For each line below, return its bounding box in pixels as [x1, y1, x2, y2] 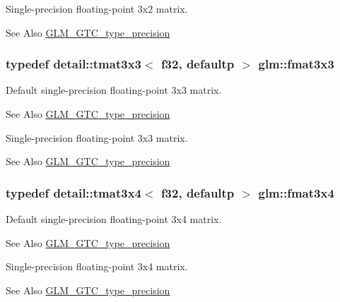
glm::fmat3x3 [258, 55, 334, 73]
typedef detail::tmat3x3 [6, 55, 141, 73]
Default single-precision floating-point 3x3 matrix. [6, 83, 222, 97]
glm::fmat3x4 [258, 183, 334, 201]
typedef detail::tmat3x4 [6, 183, 141, 201]
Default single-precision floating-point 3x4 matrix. [6, 212, 222, 226]
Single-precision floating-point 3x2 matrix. [6, 1, 188, 16]
